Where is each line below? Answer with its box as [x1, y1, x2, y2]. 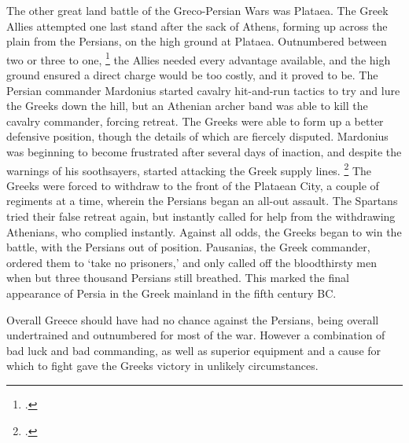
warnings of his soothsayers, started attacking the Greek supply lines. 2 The [6, 159, 372, 178]
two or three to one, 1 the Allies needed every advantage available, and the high [6, 49, 391, 68]
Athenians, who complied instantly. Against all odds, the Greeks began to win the [6, 223, 402, 240]
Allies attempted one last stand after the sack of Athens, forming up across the [6, 17, 388, 34]
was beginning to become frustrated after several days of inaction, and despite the [6, 144, 402, 159]
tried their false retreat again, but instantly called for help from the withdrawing [6, 208, 396, 225]
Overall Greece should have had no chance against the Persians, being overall [6, 311, 379, 328]
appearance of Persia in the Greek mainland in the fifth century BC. [6, 285, 337, 301]
